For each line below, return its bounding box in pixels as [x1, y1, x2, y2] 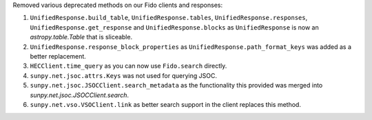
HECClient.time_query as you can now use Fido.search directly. [30, 62, 227, 70]
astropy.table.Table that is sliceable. [30, 33, 133, 41]
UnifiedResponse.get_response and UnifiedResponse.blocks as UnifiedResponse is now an [30, 23, 320, 31]
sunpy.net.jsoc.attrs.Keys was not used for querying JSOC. [30, 71, 217, 79]
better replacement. [30, 52, 86, 60]
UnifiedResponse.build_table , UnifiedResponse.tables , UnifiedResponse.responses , [30, 14, 308, 22]
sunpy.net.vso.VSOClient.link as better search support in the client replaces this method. [30, 100, 301, 108]
